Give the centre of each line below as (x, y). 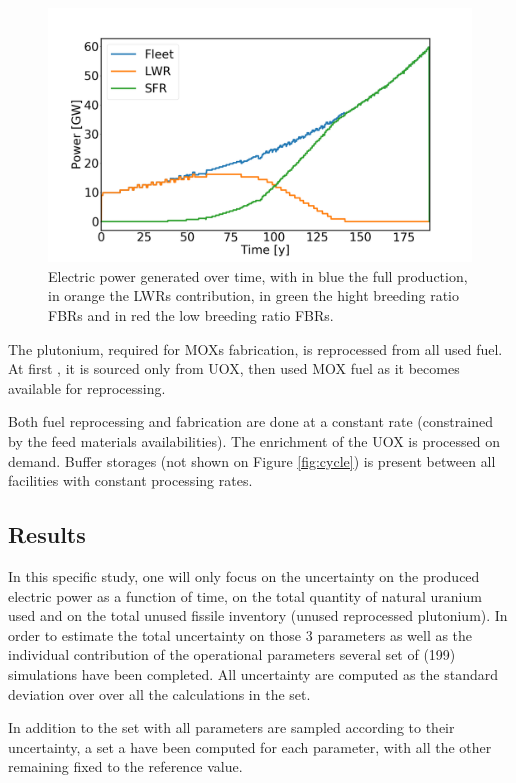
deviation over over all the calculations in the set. (159, 693)
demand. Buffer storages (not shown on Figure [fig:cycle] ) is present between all (252, 460)
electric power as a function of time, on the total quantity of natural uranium (245, 595)
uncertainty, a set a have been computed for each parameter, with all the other (250, 746)
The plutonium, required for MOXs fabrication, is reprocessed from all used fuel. (255, 348)
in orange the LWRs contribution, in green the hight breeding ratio (254, 295)
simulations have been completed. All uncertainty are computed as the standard (253, 673)
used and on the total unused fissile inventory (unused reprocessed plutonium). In (258, 615)
